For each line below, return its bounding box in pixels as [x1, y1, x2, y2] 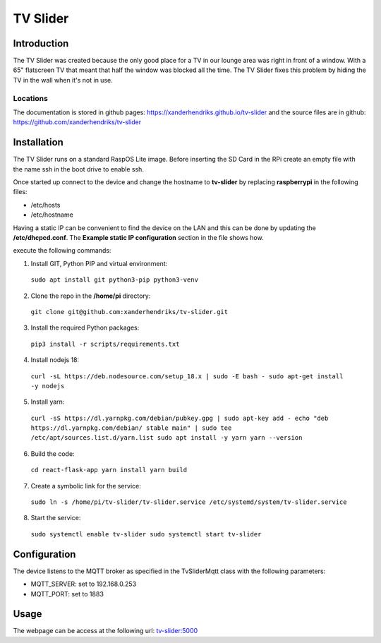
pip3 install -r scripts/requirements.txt [30, 339, 180, 348]
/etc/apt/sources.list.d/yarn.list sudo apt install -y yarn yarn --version [30, 434, 303, 442]
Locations [13, 93, 49, 103]
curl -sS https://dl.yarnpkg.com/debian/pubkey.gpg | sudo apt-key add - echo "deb [30, 414, 329, 422]
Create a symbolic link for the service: [30, 481, 141, 490]
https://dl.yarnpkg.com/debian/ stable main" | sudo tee [30, 424, 232, 432]
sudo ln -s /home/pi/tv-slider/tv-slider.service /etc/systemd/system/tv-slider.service [30, 498, 347, 506]
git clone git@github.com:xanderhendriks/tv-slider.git [30, 308, 229, 316]
